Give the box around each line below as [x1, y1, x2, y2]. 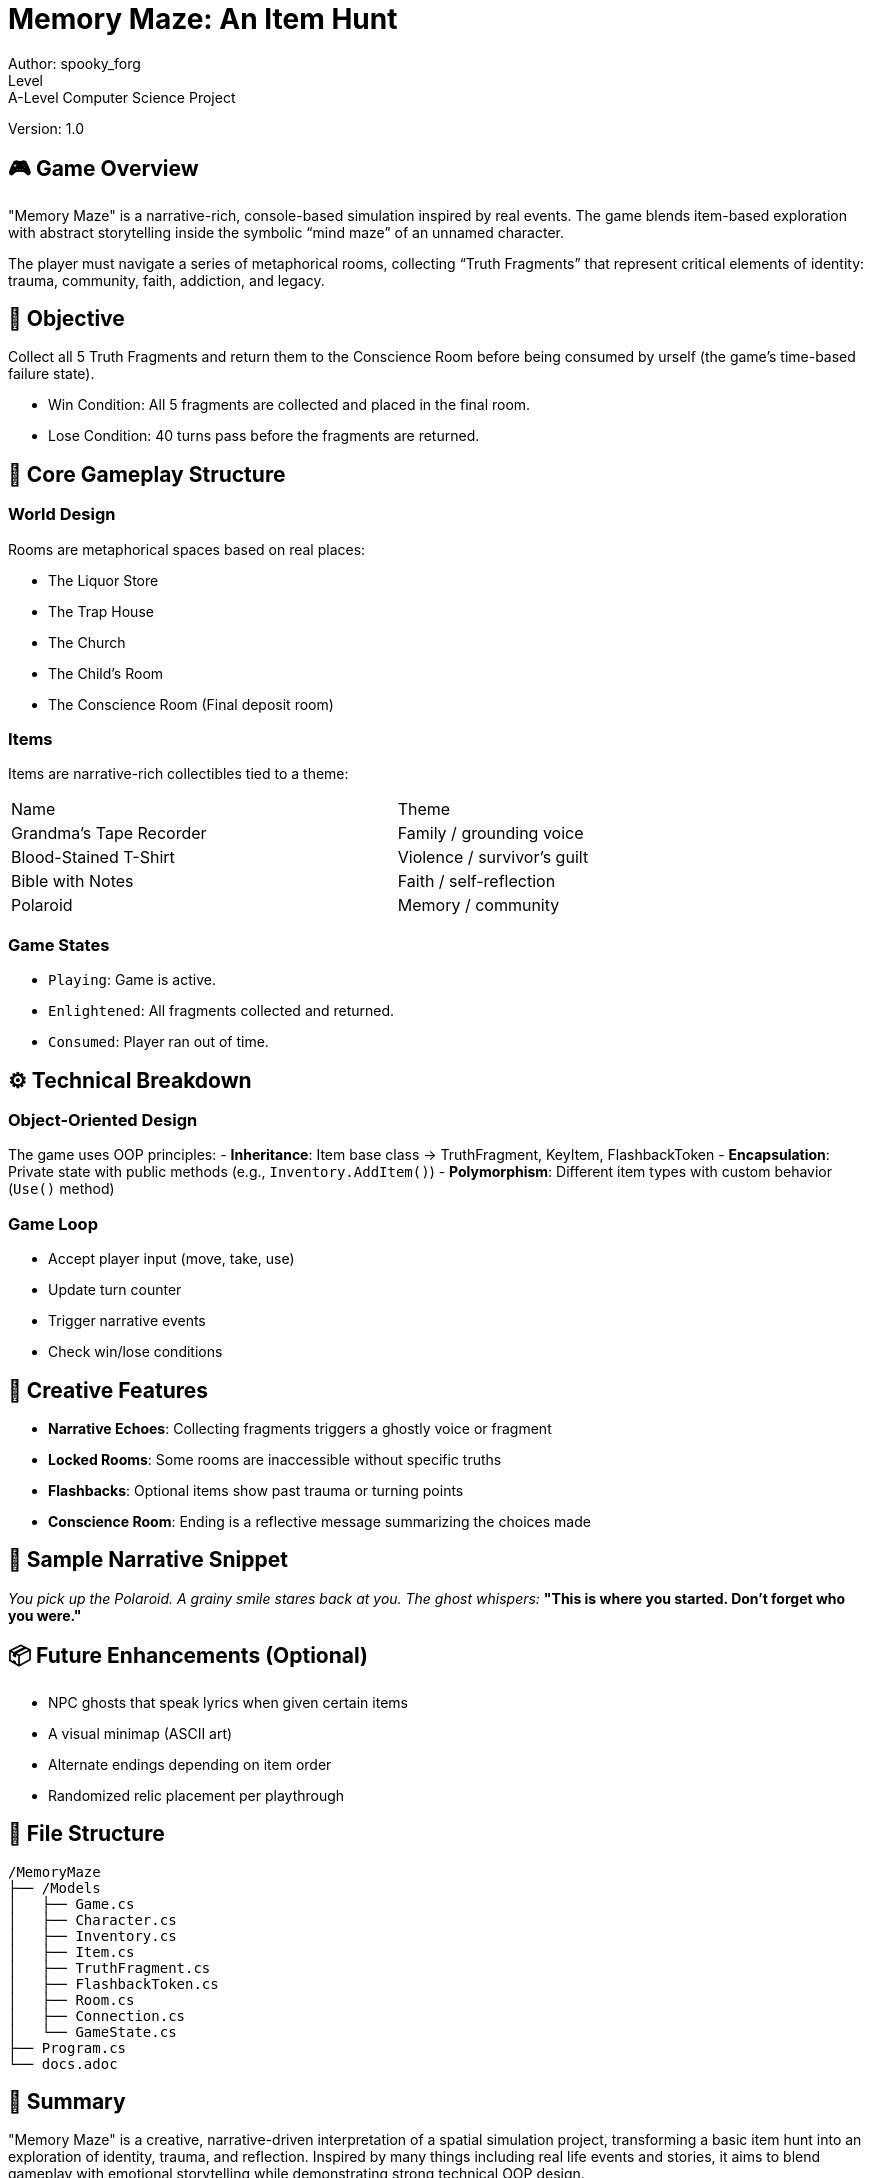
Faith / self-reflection [397, 871, 556, 892]
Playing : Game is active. [48, 971, 216, 989]
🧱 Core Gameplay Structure [8, 461, 286, 487]
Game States [8, 934, 110, 955]
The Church [48, 633, 126, 651]
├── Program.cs [8, 2039, 127, 2056]
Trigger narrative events [48, 1312, 206, 1330]
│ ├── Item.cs [8, 1943, 135, 1960]
